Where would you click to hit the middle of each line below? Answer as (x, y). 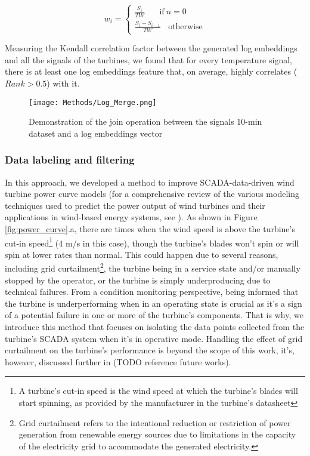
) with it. (63, 83)
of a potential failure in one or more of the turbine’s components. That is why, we (154, 315)
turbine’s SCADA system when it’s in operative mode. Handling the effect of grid (154, 338)
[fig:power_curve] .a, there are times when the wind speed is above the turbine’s (150, 228)
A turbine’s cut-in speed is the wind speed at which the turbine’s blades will (158, 391)
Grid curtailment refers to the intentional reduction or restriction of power (155, 422)
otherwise (185, 27)
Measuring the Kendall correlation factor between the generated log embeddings (151, 48)
